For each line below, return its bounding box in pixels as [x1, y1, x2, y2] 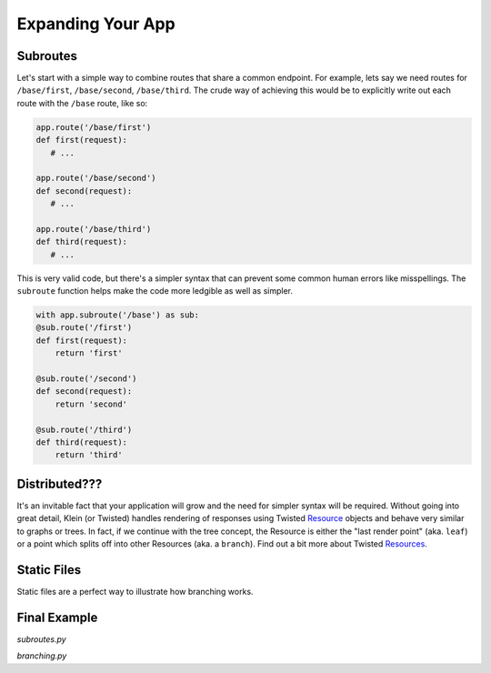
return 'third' [55, 450, 123, 460]
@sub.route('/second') [35, 374, 137, 384]
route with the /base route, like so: [16, 97, 148, 108]
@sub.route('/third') [35, 424, 133, 435]
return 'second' [55, 398, 127, 409]
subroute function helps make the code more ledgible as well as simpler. [16, 286, 294, 296]
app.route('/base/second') [35, 173, 156, 184]
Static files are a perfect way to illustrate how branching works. [16, 586, 254, 597]
